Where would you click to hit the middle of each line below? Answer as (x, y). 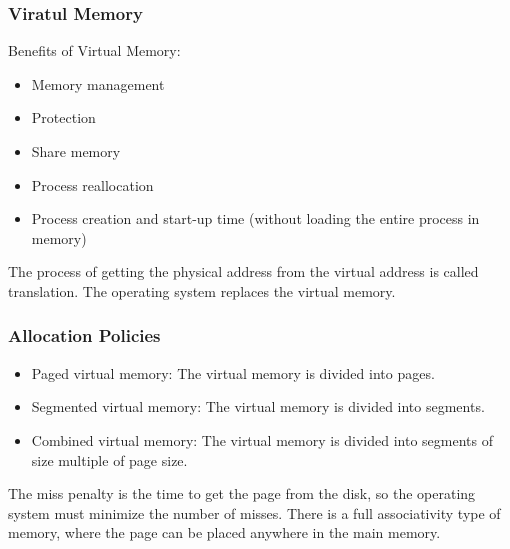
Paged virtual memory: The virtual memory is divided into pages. (233, 372)
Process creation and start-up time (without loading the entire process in (255, 218)
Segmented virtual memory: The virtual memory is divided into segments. (258, 406)
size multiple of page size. (109, 459)
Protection (63, 117)
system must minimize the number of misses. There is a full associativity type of (254, 512)
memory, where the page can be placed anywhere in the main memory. (224, 532)
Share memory (76, 151)
